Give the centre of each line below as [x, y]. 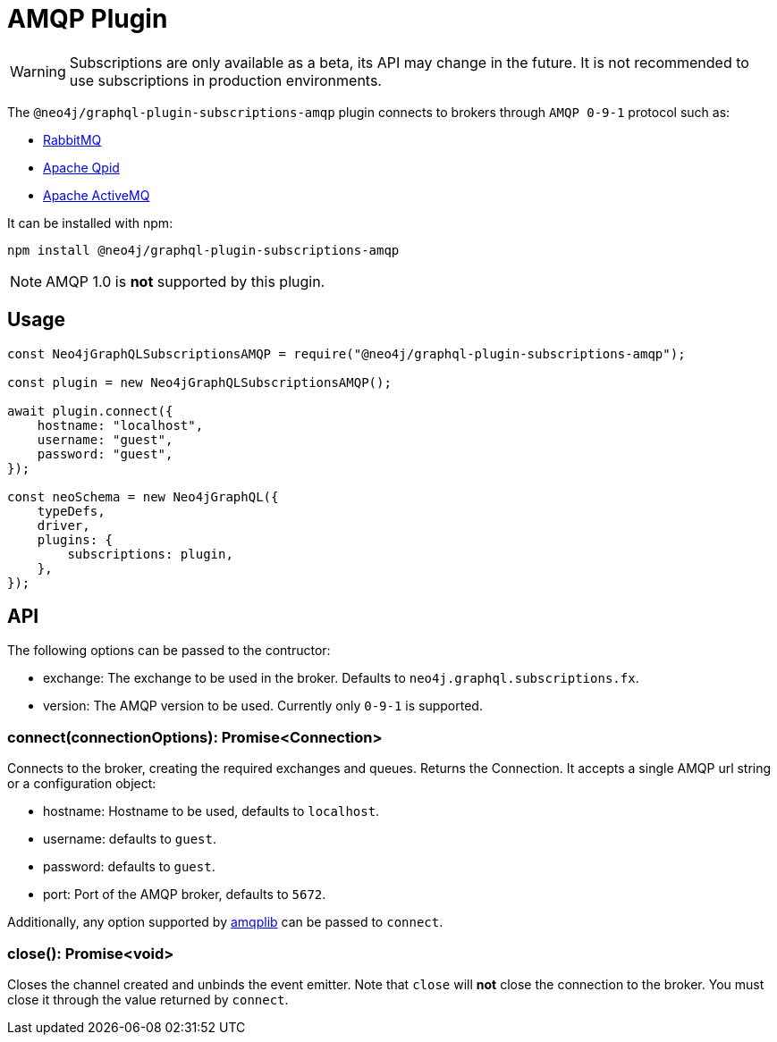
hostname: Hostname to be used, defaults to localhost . [211, 811]
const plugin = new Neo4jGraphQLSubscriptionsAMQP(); [199, 382]
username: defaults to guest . [130, 839]
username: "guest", [105, 439]
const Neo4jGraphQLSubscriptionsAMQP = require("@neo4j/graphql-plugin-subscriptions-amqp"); [346, 353]
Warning [38, 71]
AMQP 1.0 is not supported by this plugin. [186, 281]
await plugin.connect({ [90, 411]
